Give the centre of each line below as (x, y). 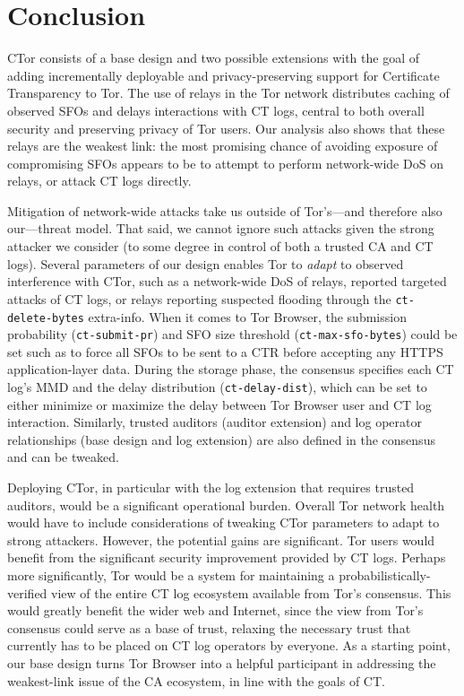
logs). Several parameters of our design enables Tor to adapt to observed (206, 263)
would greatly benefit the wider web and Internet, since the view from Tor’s (215, 610)
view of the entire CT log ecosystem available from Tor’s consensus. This (251, 592)
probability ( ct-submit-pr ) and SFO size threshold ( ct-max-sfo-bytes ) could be (232, 334)
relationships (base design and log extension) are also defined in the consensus (221, 439)
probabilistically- (385, 575)
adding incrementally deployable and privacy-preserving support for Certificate (223, 75)
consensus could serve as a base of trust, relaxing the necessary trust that (209, 627)
